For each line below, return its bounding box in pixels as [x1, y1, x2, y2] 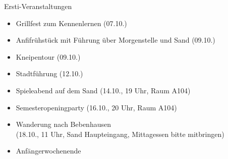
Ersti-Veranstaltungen [4, 1, 72, 11]
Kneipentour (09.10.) [16, 51, 81, 62]
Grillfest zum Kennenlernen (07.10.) [16, 18, 127, 28]
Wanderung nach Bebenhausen [16, 119, 111, 129]
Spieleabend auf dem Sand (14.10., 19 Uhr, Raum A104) [16, 85, 191, 95]
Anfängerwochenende [16, 145, 81, 156]
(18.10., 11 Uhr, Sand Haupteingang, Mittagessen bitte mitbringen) [16, 128, 224, 139]
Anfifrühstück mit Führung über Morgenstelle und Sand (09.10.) [16, 35, 215, 45]
